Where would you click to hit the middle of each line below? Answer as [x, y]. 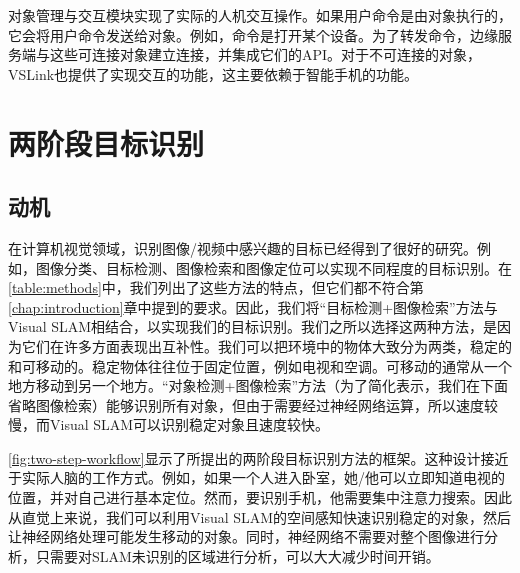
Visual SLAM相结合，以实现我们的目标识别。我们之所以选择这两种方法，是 [253, 326]
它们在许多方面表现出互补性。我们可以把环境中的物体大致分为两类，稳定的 [266, 345]
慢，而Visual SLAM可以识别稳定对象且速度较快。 [169, 424]
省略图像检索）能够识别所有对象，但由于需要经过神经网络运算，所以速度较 [253, 404]
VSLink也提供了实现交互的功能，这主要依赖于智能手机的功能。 [213, 73]
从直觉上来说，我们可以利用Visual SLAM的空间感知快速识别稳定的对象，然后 [260, 516]
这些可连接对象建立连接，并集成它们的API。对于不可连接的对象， [265, 54]
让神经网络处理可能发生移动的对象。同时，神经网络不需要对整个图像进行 [246, 536]
